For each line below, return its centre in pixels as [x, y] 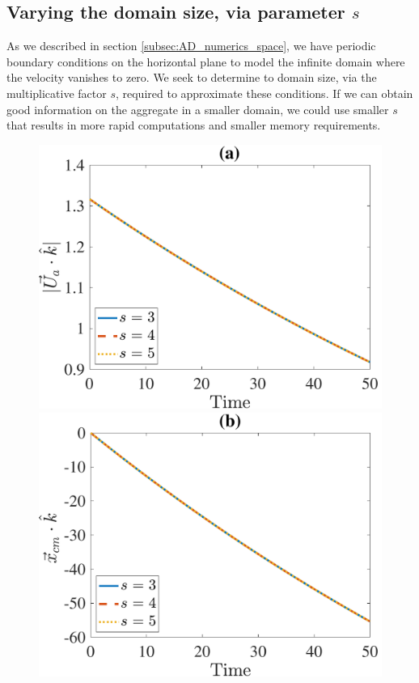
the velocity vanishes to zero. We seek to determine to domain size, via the [192, 77]
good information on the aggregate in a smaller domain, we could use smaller [198, 109]
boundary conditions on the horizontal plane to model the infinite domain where [206, 61]
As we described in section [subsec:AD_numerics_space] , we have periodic [191, 46]
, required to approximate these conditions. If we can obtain [264, 93]
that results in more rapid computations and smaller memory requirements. [194, 125]
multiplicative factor [57, 93]
